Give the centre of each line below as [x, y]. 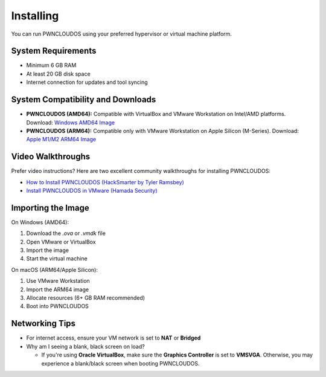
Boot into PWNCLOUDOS [57, 306]
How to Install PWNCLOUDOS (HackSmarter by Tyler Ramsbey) [105, 182]
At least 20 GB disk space [58, 74]
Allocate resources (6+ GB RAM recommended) [85, 298]
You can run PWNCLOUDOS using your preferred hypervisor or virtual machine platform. [122, 34]
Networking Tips [43, 324]
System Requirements [54, 51]
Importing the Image [50, 208]
